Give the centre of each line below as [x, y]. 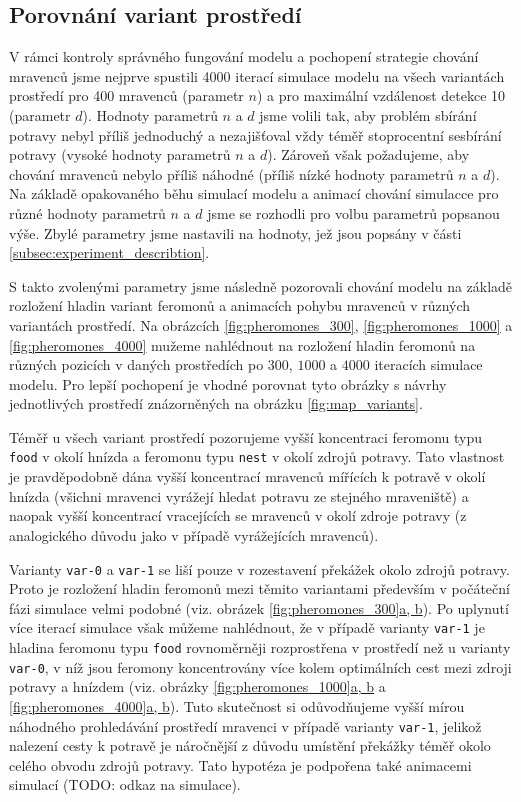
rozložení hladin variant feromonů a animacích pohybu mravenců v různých [240, 305]
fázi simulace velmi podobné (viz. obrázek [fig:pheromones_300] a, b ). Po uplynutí [259, 607]
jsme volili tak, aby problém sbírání [368, 114]
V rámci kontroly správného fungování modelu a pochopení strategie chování [244, 56]
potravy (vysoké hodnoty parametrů [120, 154]
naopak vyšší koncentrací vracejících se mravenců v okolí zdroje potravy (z [238, 515]
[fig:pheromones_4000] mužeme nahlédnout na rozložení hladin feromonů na [242, 344]
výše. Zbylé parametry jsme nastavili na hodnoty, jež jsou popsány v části [235, 232]
